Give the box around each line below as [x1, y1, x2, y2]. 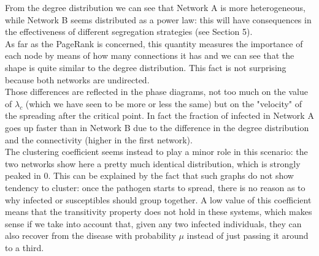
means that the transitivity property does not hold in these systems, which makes [5, 205, 312, 218]
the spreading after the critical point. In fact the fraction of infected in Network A [5, 109, 314, 122]
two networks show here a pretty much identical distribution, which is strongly [5, 157, 301, 170]
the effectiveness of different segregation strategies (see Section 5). [5, 25, 253, 38]
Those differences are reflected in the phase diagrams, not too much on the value [5, 85, 308, 98]
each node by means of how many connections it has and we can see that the [5, 49, 294, 62]
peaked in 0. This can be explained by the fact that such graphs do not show [5, 169, 294, 182]
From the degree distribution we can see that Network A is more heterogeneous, [5, 1, 306, 13]
